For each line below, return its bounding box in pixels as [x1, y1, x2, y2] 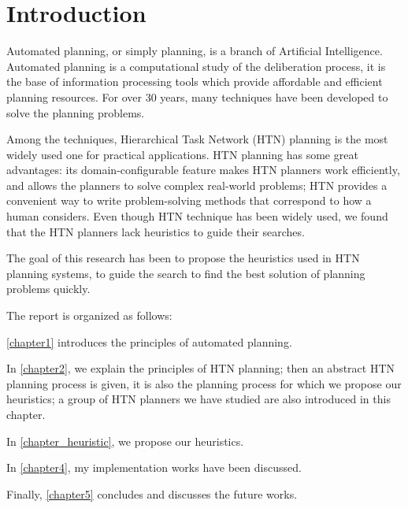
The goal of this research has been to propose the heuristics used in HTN [6, 250, 360, 266]
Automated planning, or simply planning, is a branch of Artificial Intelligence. [6, 43, 383, 59]
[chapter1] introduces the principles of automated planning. [6, 333, 292, 350]
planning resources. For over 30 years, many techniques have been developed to [6, 88, 388, 105]
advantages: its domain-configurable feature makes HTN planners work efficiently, [6, 161, 400, 178]
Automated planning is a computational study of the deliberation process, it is [6, 57, 386, 74]
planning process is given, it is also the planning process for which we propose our [6, 375, 402, 391]
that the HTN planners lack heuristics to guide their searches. [6, 223, 305, 239]
